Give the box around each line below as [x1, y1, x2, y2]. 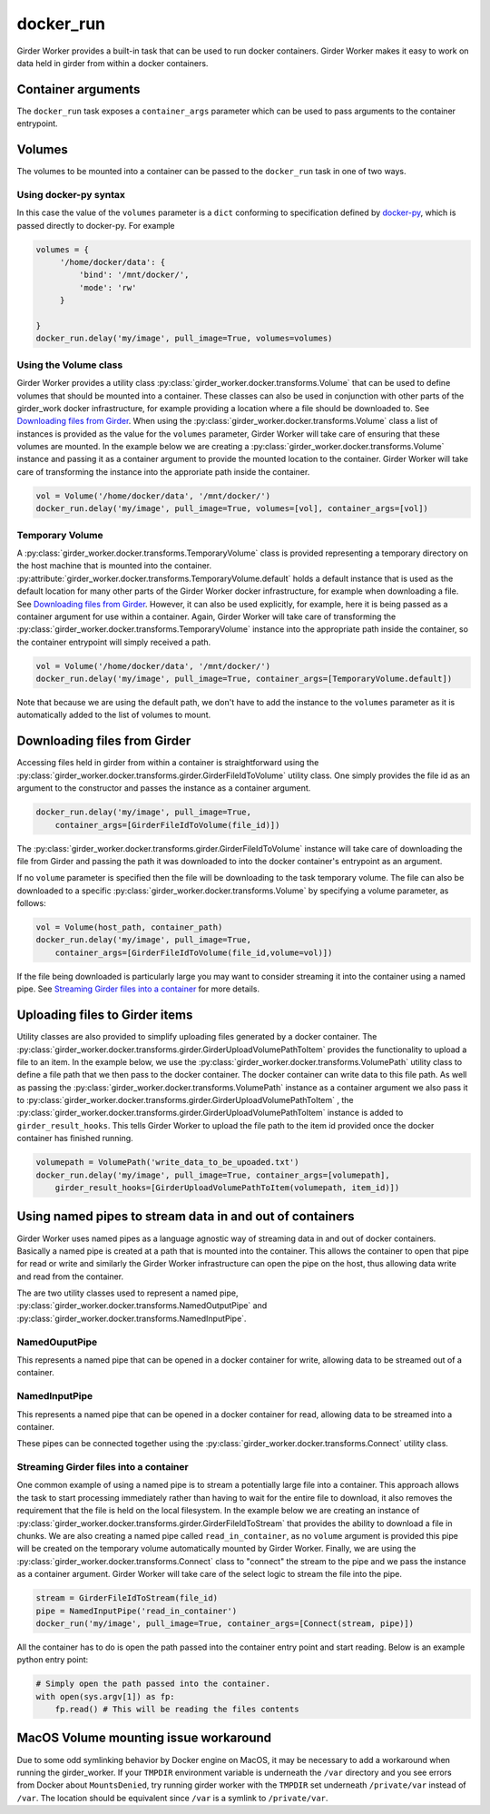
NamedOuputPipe [16, 1336, 98, 1348]
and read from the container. [16, 1271, 124, 1282]
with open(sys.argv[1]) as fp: [35, 1691, 176, 1701]
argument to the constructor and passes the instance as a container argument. [16, 783, 311, 794]
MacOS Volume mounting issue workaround [16, 1730, 272, 1746]
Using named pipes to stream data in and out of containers [16, 1208, 355, 1225]
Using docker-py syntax [16, 188, 126, 201]
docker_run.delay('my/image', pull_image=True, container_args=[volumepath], [35, 1169, 390, 1180]
